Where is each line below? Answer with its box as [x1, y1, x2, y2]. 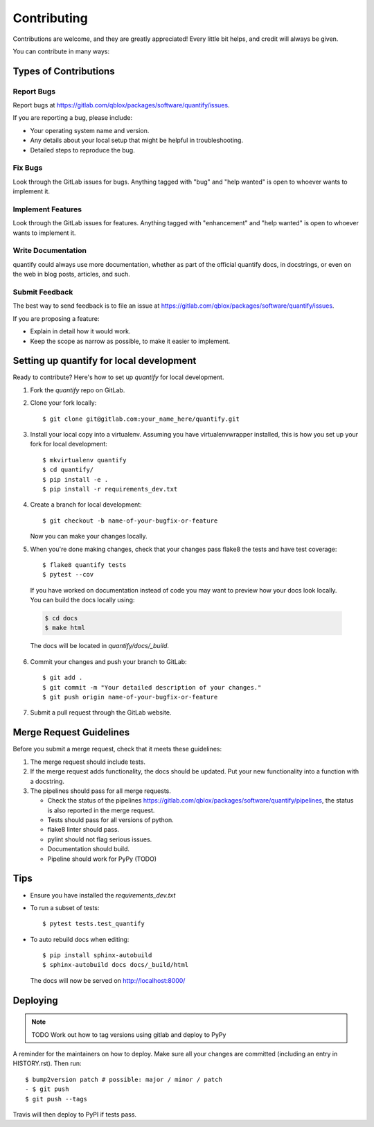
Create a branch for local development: [30, 500, 142, 509]
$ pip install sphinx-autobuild [42, 952, 152, 959]
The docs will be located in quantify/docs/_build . [30, 642, 170, 650]
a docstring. [30, 777, 65, 785]
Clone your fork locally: [30, 399, 97, 407]
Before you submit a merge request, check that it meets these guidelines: [12, 745, 222, 753]
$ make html [44, 624, 86, 632]
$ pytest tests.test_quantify [42, 920, 145, 928]
